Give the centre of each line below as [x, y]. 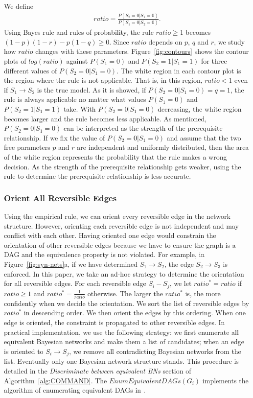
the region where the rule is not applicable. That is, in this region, [103, 80]
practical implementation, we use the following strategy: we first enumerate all [121, 332]
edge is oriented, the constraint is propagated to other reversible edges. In [115, 322]
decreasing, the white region [200, 109]
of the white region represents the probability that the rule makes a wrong [115, 156]
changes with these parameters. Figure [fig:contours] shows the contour [142, 51]
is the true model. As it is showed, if [92, 89]
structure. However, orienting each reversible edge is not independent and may [121, 225]
